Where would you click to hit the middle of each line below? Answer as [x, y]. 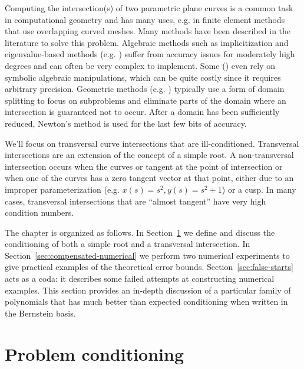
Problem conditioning [94, 353]
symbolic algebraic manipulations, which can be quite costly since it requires [143, 77]
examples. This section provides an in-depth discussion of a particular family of [148, 290]
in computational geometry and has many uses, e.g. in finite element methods [145, 19]
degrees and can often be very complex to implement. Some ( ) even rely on [140, 65]
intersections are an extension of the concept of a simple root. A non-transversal [149, 155]
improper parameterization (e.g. [62, 189]
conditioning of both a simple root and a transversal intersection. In [128, 244]
